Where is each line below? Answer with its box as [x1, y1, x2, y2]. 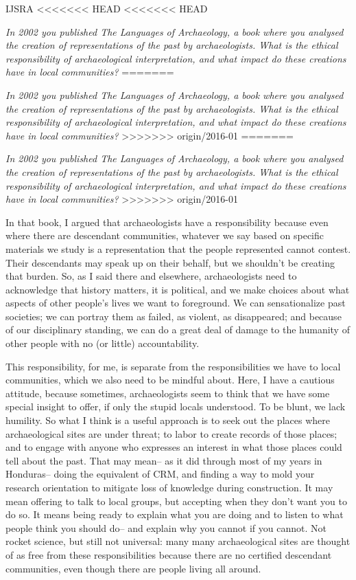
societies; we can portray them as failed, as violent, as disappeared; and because [5, 309, 342, 323]
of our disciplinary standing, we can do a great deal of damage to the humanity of [5, 322, 350, 337]
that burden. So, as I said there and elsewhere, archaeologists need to [5, 269, 297, 283]
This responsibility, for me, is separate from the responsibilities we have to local [5, 359, 341, 373]
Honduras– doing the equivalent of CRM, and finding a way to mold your [5, 467, 315, 481]
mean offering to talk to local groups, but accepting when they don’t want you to [5, 493, 347, 508]
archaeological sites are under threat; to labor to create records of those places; [5, 426, 337, 440]
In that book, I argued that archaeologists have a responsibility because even [5, 214, 329, 229]
